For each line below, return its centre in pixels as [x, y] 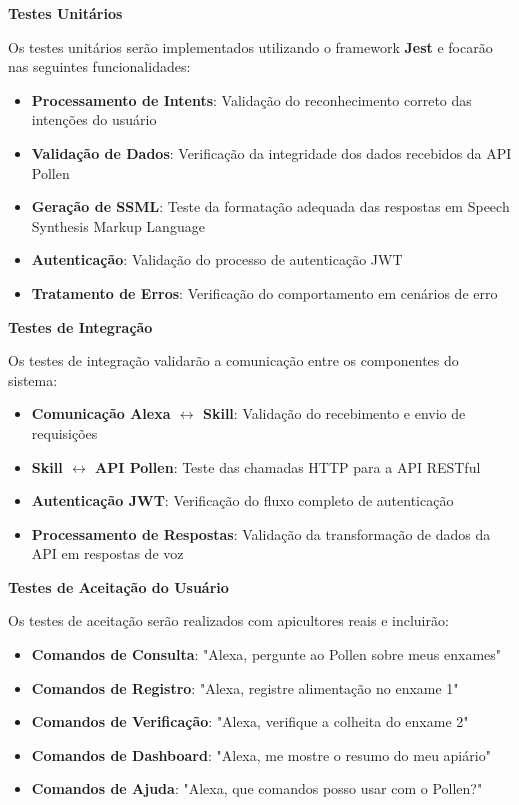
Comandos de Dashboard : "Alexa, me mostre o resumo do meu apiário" [261, 754]
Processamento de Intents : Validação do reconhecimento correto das [251, 99]
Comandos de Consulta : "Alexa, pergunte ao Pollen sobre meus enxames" [266, 654]
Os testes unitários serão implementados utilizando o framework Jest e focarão [250, 46]
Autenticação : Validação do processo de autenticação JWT [217, 259]
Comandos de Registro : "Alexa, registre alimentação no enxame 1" [245, 687]
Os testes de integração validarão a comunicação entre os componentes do [233, 360]
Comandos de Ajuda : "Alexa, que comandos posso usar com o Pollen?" [257, 788]
